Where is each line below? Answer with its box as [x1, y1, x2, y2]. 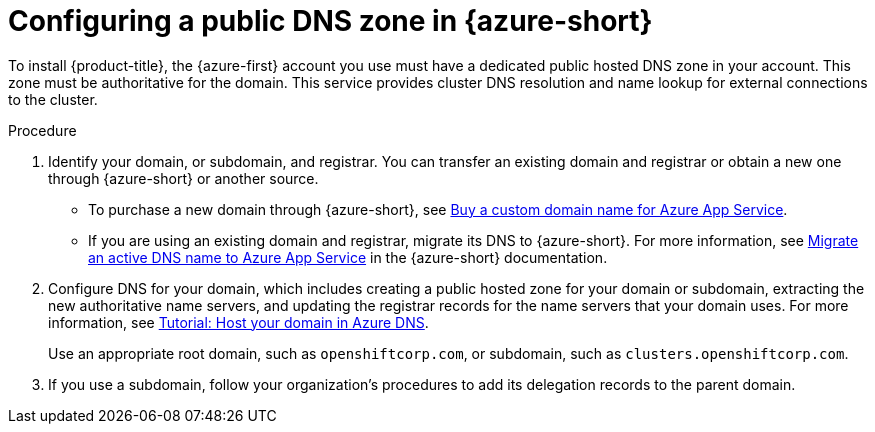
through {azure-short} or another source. [48, 169, 319, 187]
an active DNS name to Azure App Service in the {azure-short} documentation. [88, 248, 608, 266]
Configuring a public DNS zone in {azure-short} [8, 4, 653, 38]
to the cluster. [8, 90, 98, 108]
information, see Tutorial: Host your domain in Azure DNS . [48, 313, 429, 331]
